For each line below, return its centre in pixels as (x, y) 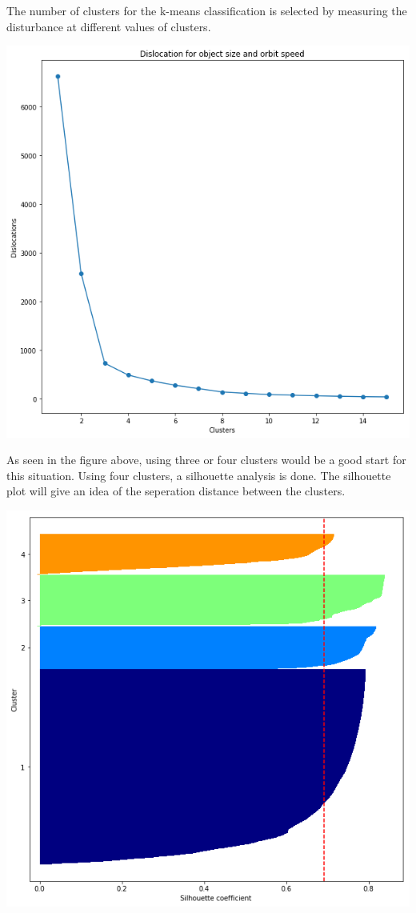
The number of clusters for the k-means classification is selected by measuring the (207, 10)
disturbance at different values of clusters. (109, 26)
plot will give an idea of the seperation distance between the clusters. (176, 491)
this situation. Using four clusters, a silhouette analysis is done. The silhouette (199, 475)
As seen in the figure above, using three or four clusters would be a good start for (206, 460)
